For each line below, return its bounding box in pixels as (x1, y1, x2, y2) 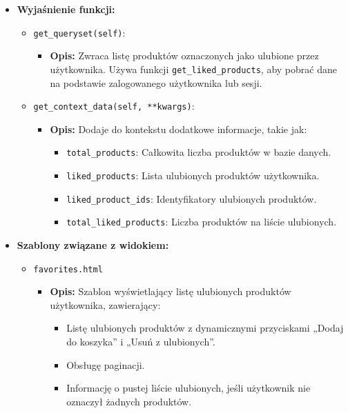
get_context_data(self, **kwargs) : (33, 99, 195, 113)
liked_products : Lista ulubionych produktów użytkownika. (66, 168, 320, 182)
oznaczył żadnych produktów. (66, 394, 192, 408)
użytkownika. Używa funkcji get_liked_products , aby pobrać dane (50, 61, 337, 76)
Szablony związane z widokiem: (17, 237, 169, 252)
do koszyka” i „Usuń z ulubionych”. (66, 334, 215, 348)
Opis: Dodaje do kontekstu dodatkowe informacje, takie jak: (50, 121, 307, 136)
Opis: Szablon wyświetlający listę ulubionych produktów (50, 284, 291, 299)
